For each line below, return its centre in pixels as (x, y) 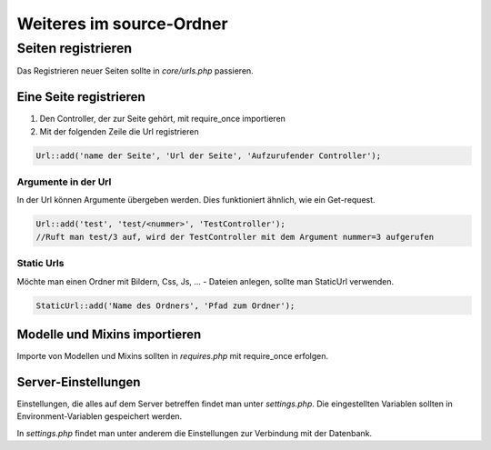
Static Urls (40, 264)
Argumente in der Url (64, 182)
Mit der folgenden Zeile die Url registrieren (119, 131)
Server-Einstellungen (79, 382)
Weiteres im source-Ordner (122, 24)
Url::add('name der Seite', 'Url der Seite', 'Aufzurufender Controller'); (209, 155)
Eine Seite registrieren (81, 97)
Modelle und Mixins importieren (109, 334)
